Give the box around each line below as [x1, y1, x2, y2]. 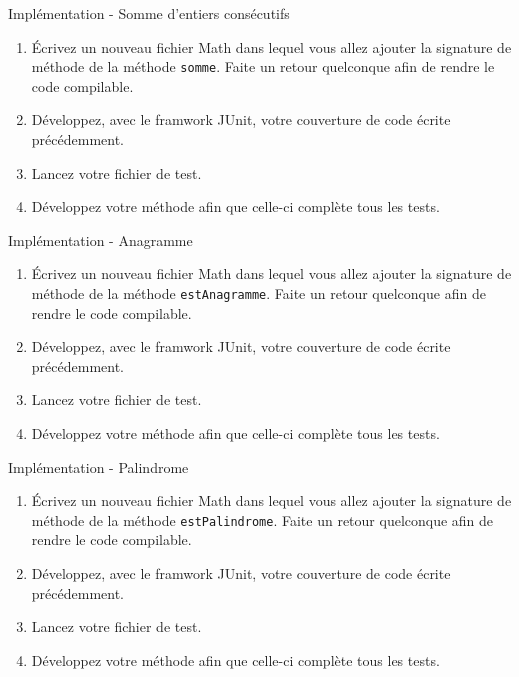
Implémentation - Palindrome [8, 456, 189, 477]
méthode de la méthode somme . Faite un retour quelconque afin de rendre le [31, 56, 495, 77]
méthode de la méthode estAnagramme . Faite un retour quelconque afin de [31, 283, 486, 303]
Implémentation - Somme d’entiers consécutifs [8, 3, 290, 23]
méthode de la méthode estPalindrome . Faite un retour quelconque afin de [31, 509, 494, 530]
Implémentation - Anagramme [8, 229, 193, 250]
